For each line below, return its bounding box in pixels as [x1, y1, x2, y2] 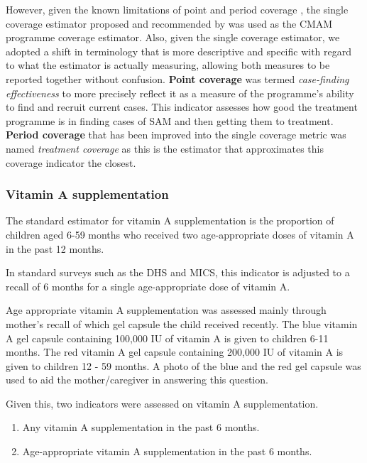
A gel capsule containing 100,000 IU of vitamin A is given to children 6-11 [6, 330, 329, 345]
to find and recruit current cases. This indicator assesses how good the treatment [6, 99, 358, 114]
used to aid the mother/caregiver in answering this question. [6, 372, 268, 387]
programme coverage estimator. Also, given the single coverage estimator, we [6, 30, 340, 45]
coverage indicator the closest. [6, 155, 136, 170]
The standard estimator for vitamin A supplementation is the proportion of [6, 213, 334, 228]
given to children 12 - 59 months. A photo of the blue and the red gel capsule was [6, 358, 361, 373]
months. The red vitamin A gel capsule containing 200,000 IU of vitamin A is [6, 344, 344, 359]
